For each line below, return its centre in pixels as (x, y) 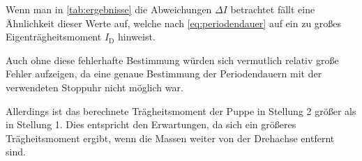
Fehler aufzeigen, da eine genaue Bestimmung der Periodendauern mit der (164, 74)
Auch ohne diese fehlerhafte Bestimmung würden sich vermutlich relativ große (172, 60)
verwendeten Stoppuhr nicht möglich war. (95, 87)
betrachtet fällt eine (273, 9)
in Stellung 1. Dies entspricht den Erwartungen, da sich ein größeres (151, 124)
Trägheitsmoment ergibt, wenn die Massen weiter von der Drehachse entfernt (170, 138)
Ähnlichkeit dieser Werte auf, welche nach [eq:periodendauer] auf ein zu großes (174, 23)
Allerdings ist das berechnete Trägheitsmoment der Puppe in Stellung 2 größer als (181, 110)
